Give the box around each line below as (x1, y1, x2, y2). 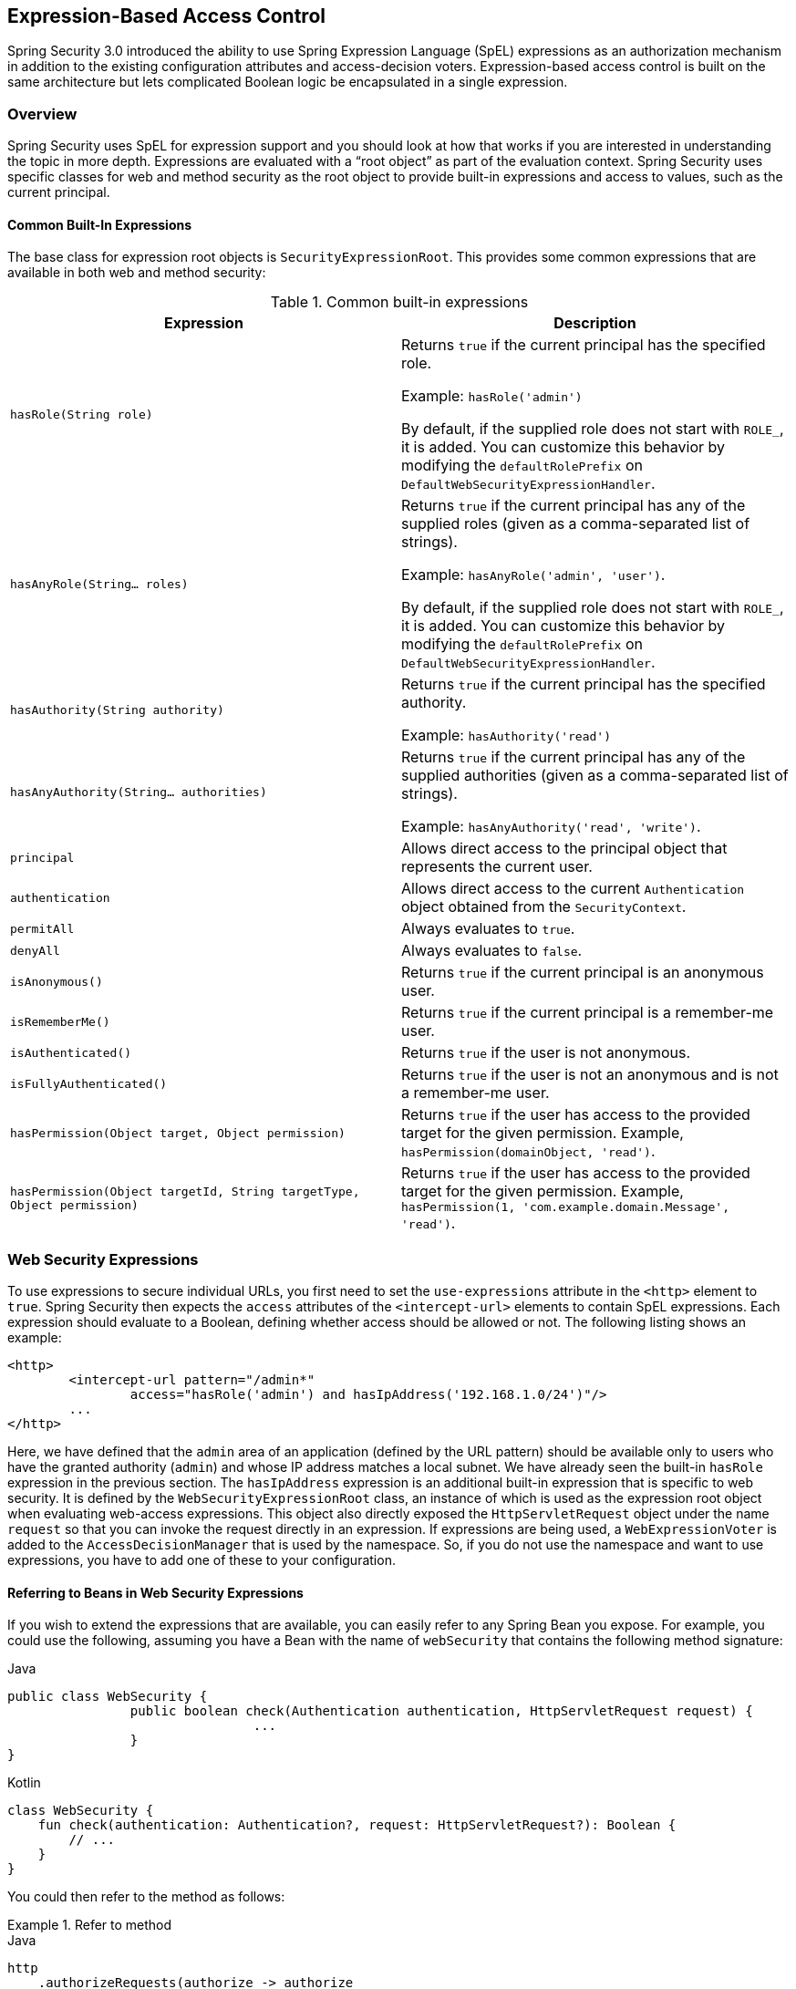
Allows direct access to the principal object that (401, 839, 728, 858)
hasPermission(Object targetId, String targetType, (10, 1184, 360, 1198)
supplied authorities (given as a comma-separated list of (401, 766, 789, 785)
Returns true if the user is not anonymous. (401, 1043, 691, 1062)
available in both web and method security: (7, 264, 266, 281)
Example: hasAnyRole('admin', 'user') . (401, 565, 666, 585)
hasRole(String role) (10, 407, 153, 421)
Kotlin (7, 1775, 41, 1791)
